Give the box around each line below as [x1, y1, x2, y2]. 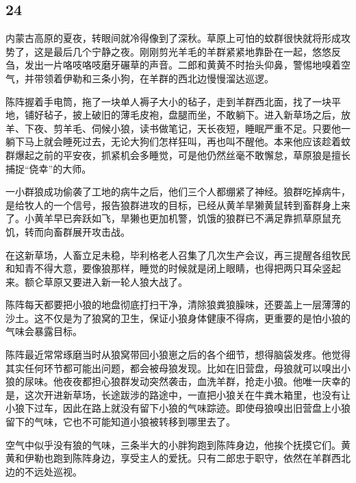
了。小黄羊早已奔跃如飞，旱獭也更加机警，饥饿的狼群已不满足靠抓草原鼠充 [5, 211, 341, 225]
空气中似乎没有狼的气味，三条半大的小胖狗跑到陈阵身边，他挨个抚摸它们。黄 [5, 437, 351, 451]
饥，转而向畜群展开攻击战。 [5, 224, 130, 238]
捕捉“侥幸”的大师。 [5, 161, 92, 175]
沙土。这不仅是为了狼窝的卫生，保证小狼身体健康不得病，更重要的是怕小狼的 [5, 310, 351, 325]
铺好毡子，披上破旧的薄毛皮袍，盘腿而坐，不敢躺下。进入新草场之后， [24, 108, 341, 122]
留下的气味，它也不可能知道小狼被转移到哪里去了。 [5, 414, 236, 429]
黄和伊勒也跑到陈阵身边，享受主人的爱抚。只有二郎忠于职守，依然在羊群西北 [5, 451, 351, 465]
